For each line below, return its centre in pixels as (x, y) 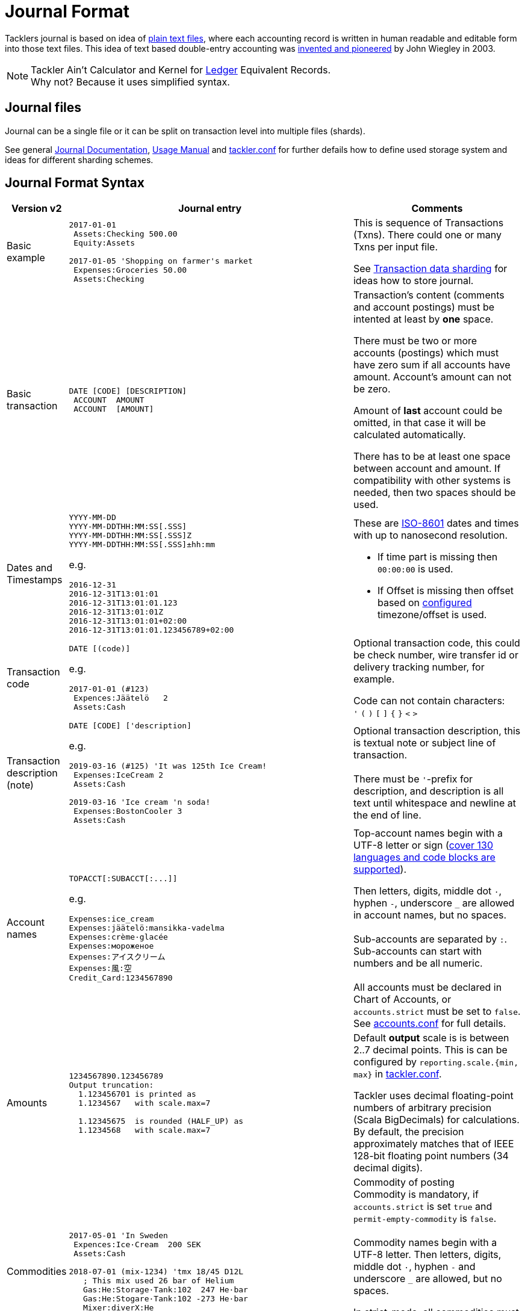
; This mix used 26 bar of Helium (158, 1280)
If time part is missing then (437, 557)
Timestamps (35, 580)
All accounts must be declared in (427, 987)
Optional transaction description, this (437, 731)
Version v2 (36, 209)
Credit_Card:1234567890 (121, 978)
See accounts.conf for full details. (430, 1024)
